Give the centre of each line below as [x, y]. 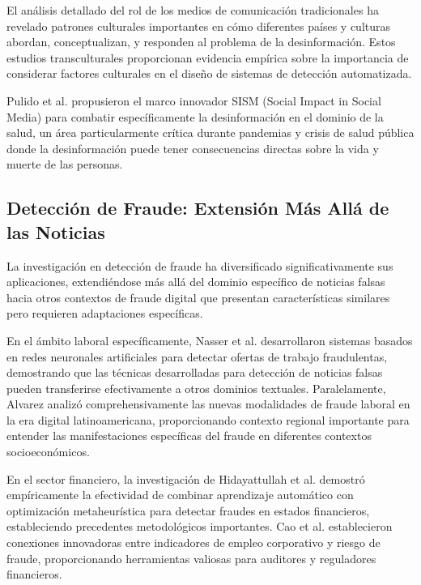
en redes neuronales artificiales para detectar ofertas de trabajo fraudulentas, [197, 356]
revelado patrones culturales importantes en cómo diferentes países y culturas [199, 26]
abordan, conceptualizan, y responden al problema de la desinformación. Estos [201, 42]
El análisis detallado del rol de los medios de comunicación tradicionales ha [193, 10]
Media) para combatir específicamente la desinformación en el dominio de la [195, 116]
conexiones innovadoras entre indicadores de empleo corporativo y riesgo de [193, 542]
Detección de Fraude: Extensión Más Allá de [198, 208]
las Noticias [56, 231]
